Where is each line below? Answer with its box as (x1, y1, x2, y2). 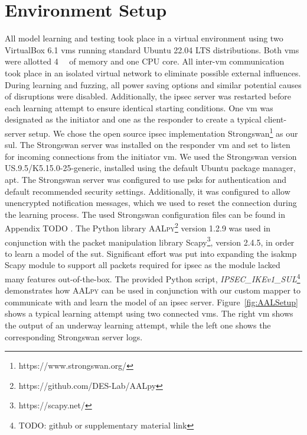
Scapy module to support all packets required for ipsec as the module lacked (5, 259, 280, 271)
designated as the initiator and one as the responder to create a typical (5, 113, 262, 125)
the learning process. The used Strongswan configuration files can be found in (5, 208, 286, 220)
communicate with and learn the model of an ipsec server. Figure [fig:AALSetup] (5, 295, 298, 308)
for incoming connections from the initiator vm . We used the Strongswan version (5, 150, 297, 162)
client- (264, 113, 287, 125)
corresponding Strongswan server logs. (5, 330, 143, 343)
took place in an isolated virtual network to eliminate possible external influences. (5, 66, 301, 79)
